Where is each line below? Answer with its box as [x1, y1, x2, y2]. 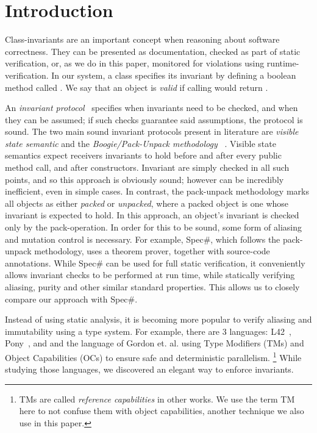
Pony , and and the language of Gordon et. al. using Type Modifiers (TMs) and [5, 337, 304, 349]
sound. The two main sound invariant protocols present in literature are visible [5, 125, 299, 138]
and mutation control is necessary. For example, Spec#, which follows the [5, 232, 280, 245]
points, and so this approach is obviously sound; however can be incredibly [5, 173, 284, 185]
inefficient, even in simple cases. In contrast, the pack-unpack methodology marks [5, 185, 309, 198]
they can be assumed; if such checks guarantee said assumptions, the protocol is [5, 113, 303, 126]
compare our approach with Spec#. [5, 292, 138, 305]
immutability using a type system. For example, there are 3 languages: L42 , [5, 324, 291, 337]
